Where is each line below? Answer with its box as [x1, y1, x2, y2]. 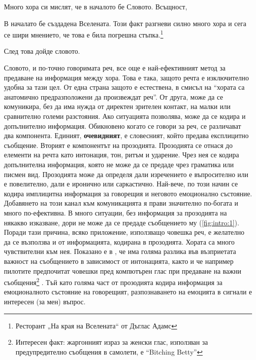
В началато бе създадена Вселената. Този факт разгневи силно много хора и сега [4, 18, 247, 28]
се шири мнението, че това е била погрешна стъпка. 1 [4, 28, 163, 39]
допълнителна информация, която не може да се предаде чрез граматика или [4, 159, 234, 169]
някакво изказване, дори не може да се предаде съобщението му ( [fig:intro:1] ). [4, 217, 239, 227]
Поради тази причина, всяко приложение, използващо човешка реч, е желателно [4, 227, 245, 237]
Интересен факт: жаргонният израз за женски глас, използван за [15, 337, 208, 347]
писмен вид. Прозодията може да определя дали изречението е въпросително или [4, 169, 249, 179]
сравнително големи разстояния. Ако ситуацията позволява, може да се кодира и [4, 111, 246, 121]
